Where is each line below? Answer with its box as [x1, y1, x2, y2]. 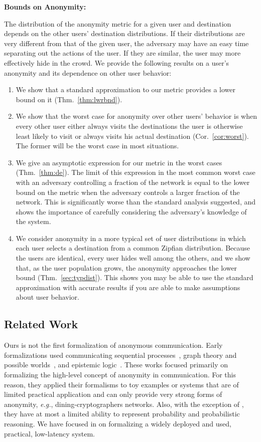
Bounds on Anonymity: [4, 2, 86, 12]
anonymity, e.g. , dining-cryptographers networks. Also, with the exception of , [4, 398, 244, 409]
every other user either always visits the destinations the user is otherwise [16, 120, 243, 131]
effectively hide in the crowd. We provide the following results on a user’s [4, 57, 229, 68]
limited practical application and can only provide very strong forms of [4, 389, 222, 399]
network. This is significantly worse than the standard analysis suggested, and [16, 196, 255, 207]
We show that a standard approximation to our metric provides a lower [16, 84, 235, 95]
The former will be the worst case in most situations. [16, 140, 179, 151]
